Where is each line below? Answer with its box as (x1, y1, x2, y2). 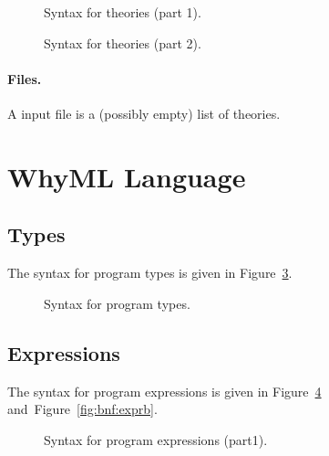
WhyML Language (7, 157, 246, 195)
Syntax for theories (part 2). (44, 33, 201, 52)
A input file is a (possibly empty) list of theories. (7, 103, 281, 122)
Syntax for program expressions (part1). (44, 429, 268, 449)
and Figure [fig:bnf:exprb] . (7, 399, 158, 419)
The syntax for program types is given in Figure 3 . (7, 263, 293, 282)
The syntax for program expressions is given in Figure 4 (7, 381, 322, 400)
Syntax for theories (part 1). (44, 3, 201, 21)
